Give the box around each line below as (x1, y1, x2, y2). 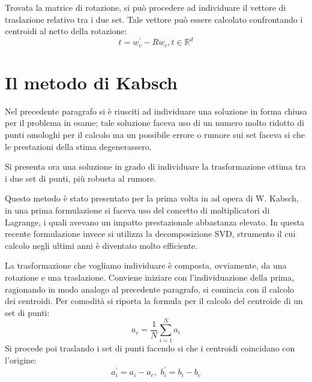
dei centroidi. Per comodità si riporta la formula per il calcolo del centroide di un (5, 294, 303, 307)
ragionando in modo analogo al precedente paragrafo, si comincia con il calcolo (5, 282, 295, 295)
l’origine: (5, 354, 37, 366)
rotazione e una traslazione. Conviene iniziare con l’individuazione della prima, (5, 270, 295, 283)
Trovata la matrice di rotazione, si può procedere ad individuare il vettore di (5, 1, 286, 13)
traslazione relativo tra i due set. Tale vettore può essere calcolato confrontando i (5, 13, 303, 25)
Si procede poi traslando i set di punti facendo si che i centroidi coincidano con (5, 342, 295, 354)
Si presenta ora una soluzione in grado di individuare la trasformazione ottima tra (5, 160, 306, 173)
